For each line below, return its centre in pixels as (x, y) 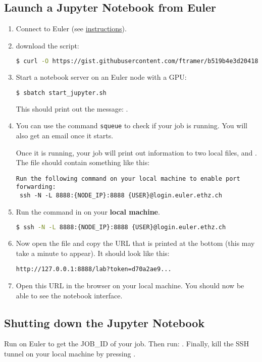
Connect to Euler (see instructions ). (71, 29)
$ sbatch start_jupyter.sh (61, 93)
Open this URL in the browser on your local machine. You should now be (130, 286)
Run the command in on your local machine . (88, 211)
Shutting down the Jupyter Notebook (104, 322)
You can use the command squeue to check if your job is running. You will (132, 125)
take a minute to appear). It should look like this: (93, 253)
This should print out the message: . (72, 108)
